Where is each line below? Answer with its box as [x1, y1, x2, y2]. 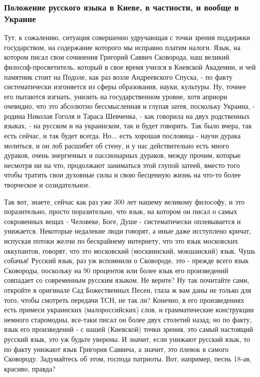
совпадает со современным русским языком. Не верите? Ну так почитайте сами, [4, 275, 249, 285]
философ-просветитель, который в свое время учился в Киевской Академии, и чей [4, 61, 256, 72]
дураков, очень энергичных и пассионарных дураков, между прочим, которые [4, 150, 241, 160]
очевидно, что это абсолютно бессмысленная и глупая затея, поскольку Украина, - [4, 101, 255, 111]
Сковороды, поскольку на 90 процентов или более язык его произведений [4, 265, 228, 275]
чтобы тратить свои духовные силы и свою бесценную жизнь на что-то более [4, 169, 241, 180]
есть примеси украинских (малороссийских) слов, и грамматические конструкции [4, 304, 254, 315]
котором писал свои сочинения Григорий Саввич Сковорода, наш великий [4, 52, 229, 62]
